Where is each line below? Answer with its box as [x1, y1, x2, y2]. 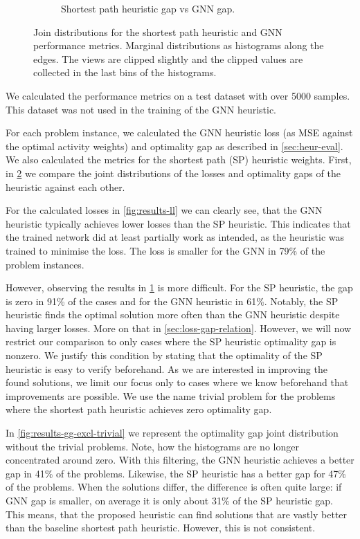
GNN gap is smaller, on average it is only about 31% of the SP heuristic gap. [6, 493, 333, 507]
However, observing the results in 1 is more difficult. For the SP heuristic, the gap [6, 280, 353, 295]
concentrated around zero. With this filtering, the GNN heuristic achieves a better [6, 453, 354, 467]
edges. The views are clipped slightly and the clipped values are [33, 51, 303, 66]
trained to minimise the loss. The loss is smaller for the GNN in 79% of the [6, 243, 325, 257]
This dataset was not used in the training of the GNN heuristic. [6, 102, 277, 116]
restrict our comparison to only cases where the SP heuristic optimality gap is [6, 334, 336, 349]
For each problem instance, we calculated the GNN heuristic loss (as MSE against [6, 125, 353, 140]
